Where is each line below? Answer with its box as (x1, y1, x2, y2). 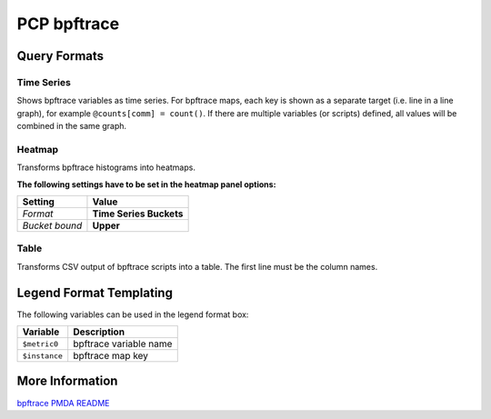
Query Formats (16, 48, 105, 64)
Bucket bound (22, 219, 83, 232)
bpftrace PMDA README (16, 397, 110, 408)
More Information (16, 374, 118, 389)
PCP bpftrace (16, 14, 120, 34)
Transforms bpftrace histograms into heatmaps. (16, 162, 195, 173)
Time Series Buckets (92, 207, 184, 220)
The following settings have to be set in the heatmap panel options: (16, 178, 276, 190)
